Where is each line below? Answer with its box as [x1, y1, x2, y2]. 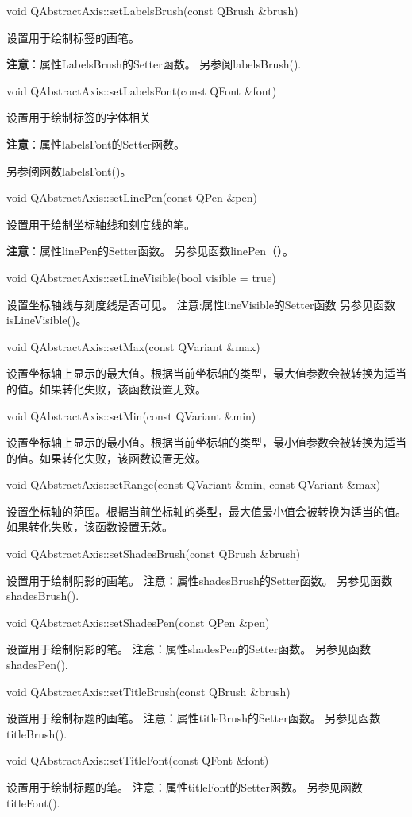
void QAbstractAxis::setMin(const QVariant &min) [6, 407, 256, 424]
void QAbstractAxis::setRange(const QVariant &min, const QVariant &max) [6, 476, 381, 493]
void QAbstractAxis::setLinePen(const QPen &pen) [6, 189, 257, 206]
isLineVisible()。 [6, 312, 87, 328]
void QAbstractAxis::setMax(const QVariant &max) [6, 338, 260, 354]
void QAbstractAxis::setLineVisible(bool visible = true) [6, 269, 276, 285]
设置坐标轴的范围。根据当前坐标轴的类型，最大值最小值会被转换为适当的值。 [6, 502, 406, 519]
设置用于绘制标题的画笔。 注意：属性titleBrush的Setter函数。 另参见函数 [6, 710, 381, 726]
